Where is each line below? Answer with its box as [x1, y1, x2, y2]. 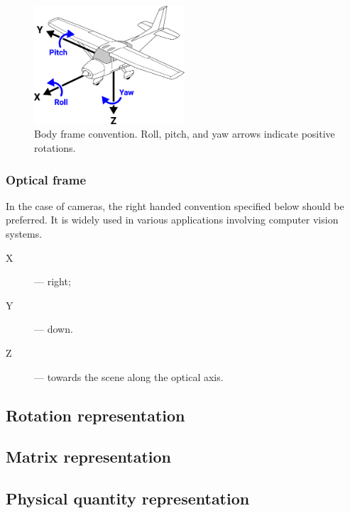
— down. [34, 321, 73, 336]
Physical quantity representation [6, 487, 250, 509]
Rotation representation [6, 404, 185, 426]
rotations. [34, 140, 76, 155]
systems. [6, 226, 43, 241]
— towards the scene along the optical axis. [34, 369, 224, 384]
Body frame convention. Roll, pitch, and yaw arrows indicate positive [34, 126, 335, 141]
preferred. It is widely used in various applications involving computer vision [6, 212, 339, 227]
